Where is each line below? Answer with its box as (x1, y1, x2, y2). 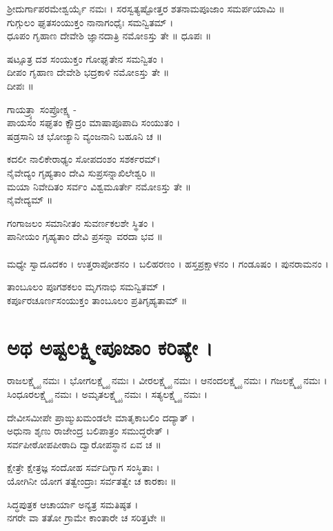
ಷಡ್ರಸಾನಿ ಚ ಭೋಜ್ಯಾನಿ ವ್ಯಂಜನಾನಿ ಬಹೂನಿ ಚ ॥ (7, 128, 162, 143)
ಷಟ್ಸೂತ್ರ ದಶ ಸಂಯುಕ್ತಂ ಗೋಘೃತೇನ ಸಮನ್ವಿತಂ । (7, 51, 164, 66)
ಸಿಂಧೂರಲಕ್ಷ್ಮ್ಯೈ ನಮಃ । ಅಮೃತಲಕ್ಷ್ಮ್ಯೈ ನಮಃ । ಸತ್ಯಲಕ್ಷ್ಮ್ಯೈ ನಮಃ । (7, 387, 208, 401)
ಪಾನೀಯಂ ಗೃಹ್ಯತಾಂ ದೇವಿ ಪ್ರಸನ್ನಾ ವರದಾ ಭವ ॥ (7, 229, 163, 243)
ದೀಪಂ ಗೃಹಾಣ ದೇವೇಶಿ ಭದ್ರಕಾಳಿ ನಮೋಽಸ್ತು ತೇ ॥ (7, 65, 170, 79)
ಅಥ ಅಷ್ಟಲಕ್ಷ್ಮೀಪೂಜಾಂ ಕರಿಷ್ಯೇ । (7, 333, 213, 361)
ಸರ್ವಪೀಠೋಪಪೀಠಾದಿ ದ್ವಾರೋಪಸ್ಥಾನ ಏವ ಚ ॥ (7, 437, 161, 451)
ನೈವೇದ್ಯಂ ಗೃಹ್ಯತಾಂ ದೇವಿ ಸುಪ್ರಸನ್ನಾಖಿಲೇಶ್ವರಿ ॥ (7, 165, 156, 179)
